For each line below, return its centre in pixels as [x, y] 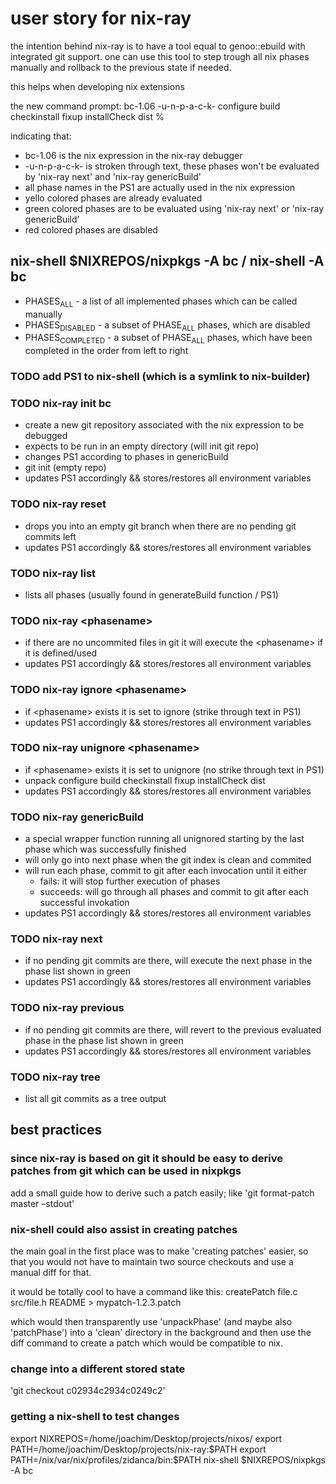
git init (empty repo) [65, 468]
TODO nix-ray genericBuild [77, 817]
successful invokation [84, 903]
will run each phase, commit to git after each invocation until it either [166, 871]
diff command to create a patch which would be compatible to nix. [146, 1343]
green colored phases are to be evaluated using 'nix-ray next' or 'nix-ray [174, 208]
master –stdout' [42, 1203]
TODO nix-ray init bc [61, 403]
